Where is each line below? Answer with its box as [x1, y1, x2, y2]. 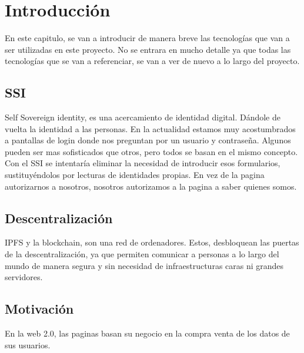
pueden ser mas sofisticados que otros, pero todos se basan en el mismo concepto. [5, 145, 298, 157]
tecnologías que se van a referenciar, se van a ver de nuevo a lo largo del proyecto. [5, 55, 300, 67]
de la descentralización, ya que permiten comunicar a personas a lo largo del [5, 248, 279, 260]
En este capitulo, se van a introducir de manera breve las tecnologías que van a [5, 32, 290, 44]
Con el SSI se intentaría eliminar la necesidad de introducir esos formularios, [5, 157, 280, 169]
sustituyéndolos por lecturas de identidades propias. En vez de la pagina [5, 169, 265, 181]
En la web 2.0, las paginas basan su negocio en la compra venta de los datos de [5, 327, 290, 339]
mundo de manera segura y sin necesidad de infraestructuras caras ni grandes [5, 259, 284, 271]
